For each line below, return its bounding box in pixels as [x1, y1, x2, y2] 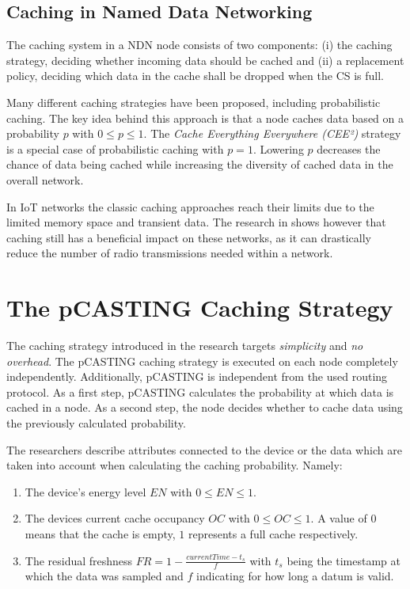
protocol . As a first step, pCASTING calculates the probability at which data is [6, 383, 394, 400]
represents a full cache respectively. [188, 525, 359, 541]
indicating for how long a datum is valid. [196, 568, 394, 584]
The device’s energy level [25, 483, 146, 500]
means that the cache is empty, [25, 525, 176, 541]
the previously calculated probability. [6, 415, 186, 431]
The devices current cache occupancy [25, 510, 205, 526]
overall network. [6, 171, 84, 188]
